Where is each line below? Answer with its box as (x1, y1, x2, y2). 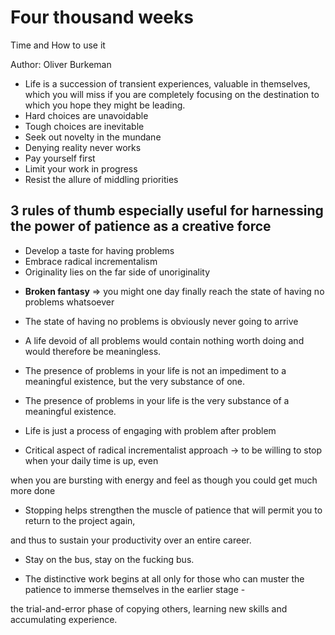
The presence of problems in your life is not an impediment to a (24, 364, 287, 376)
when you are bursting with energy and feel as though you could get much (10, 474, 318, 486)
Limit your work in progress (24, 162, 138, 175)
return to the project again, (24, 514, 136, 526)
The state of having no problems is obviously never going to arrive (24, 315, 299, 327)
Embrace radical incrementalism (24, 255, 158, 267)
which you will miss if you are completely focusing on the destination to (24, 88, 320, 100)
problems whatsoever (24, 296, 115, 308)
